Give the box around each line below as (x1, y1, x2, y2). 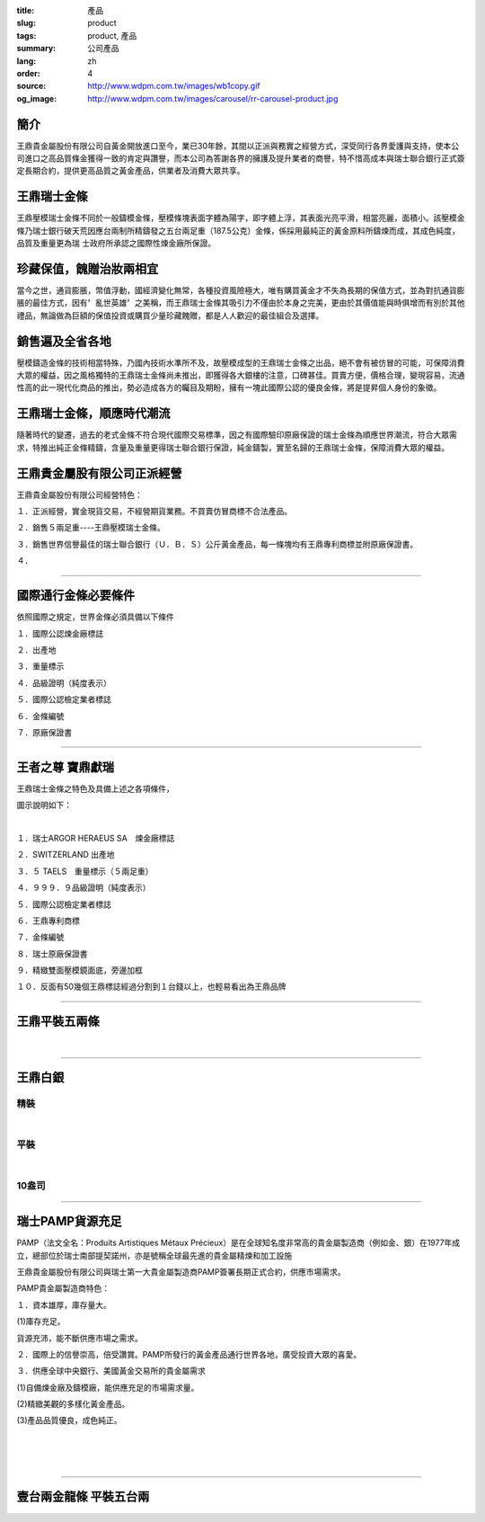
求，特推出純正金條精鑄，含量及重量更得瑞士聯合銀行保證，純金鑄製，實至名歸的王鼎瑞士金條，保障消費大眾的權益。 (16, 441, 449, 453)
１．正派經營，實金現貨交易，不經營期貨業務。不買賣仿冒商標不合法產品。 (16, 506, 292, 517)
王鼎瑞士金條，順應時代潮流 (16, 405, 171, 422)
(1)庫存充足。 (16, 1316, 66, 1327)
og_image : (16, 93, 57, 103)
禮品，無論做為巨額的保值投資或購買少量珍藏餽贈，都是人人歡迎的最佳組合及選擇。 (16, 310, 323, 321)
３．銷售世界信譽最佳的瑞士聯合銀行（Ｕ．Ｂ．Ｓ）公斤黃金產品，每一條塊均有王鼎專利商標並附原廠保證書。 (16, 538, 418, 549)
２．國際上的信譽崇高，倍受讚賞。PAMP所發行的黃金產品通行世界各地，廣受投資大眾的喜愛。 (16, 1348, 362, 1359)
